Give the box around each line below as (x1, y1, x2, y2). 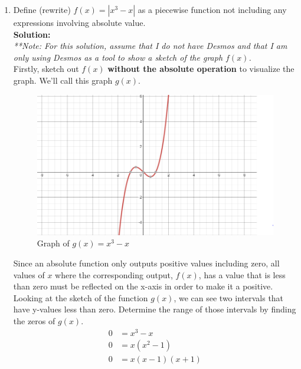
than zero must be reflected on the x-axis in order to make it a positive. (13, 280, 273, 292)
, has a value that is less (198, 268, 286, 281)
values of (13, 268, 45, 281)
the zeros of (13, 314, 55, 327)
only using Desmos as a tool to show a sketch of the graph (13, 51, 223, 63)
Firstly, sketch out (13, 62, 79, 75)
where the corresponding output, (55, 268, 173, 281)
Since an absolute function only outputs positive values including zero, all (13, 256, 280, 269)
